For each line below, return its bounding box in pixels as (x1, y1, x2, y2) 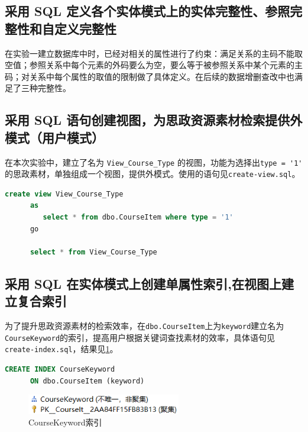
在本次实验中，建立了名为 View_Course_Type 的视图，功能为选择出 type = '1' (5, 156, 303, 168)
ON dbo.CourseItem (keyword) (30, 376, 145, 385)
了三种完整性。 (12, 82, 71, 94)
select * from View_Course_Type (30, 247, 157, 256)
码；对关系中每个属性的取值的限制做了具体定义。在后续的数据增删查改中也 (5, 70, 294, 82)
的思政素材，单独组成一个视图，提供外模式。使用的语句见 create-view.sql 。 (5, 167, 300, 180)
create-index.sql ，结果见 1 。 (5, 343, 118, 355)
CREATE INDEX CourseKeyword (5, 365, 115, 373)
